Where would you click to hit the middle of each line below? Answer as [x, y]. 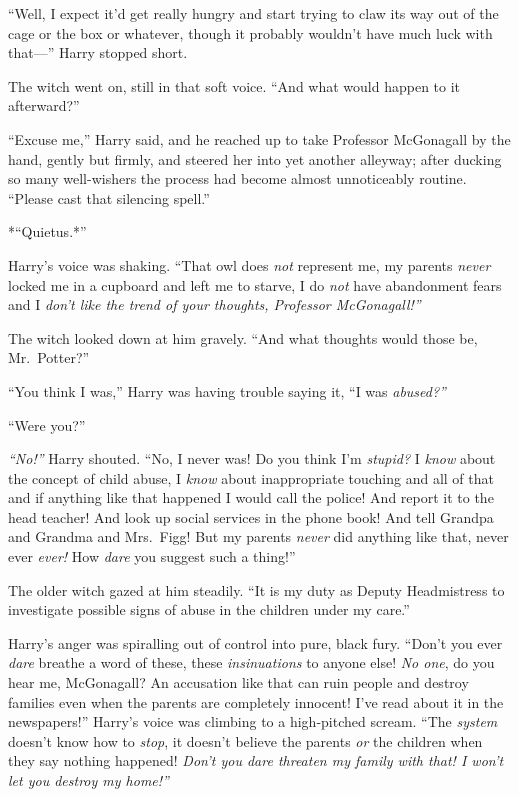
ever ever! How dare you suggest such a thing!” [152, 556]
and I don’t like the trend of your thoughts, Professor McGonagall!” [214, 304]
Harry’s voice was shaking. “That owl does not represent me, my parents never [249, 264]
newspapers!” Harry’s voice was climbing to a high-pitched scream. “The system [253, 721]
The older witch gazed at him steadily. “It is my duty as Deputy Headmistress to [256, 589]
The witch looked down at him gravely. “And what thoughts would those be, [243, 337]
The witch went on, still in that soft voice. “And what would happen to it [234, 85]
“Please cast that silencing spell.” [109, 197]
